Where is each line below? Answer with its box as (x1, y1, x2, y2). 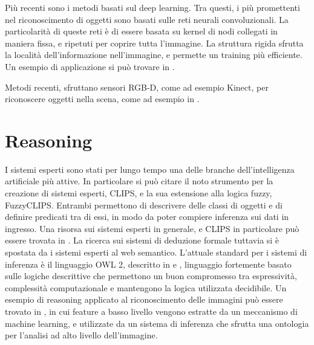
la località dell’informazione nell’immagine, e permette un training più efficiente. (5, 48, 303, 61)
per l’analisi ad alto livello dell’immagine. (5, 329, 158, 341)
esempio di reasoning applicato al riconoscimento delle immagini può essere (5, 293, 283, 306)
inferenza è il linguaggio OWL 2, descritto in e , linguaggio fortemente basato (5, 257, 292, 270)
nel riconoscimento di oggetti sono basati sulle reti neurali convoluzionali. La (5, 13, 289, 25)
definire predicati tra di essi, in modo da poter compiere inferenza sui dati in (5, 210, 289, 223)
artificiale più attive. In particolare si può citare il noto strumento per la (5, 175, 273, 187)
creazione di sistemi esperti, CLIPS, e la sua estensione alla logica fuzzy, (5, 187, 272, 199)
